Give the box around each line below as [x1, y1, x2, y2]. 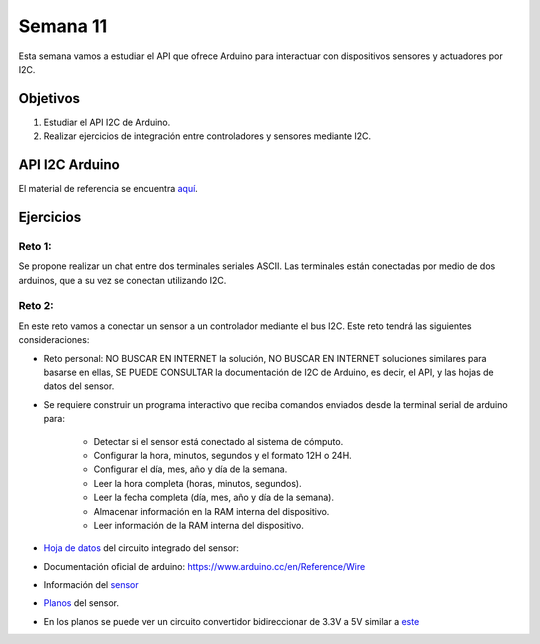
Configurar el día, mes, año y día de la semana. [93, 463, 288, 475]
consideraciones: [18, 334, 90, 346]
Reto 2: [18, 299, 54, 313]
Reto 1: [18, 239, 52, 253]
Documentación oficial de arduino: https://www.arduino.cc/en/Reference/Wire [43, 560, 366, 572]
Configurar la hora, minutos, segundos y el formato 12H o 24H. [93, 449, 352, 461]
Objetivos [18, 90, 80, 107]
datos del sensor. [43, 380, 115, 392]
